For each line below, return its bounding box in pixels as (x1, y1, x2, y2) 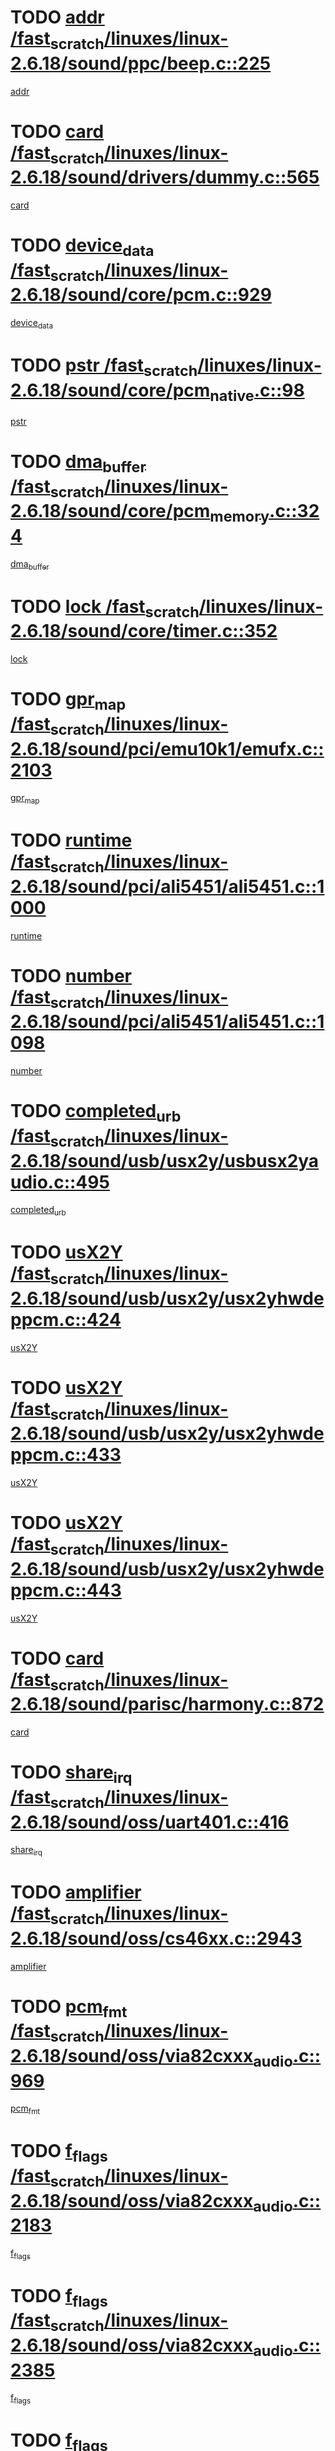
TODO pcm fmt (10, 1995, 128, 2021)
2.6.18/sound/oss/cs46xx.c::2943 (10, 1927, 303, 1950)
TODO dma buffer (10, 451, 147, 476)
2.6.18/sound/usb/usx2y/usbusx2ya (10, 1149, 320, 1172)
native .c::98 (209, 379, 305, 405)
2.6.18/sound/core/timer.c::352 (10, 620, 278, 643)
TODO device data (10, 234, 155, 260)
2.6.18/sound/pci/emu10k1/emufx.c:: (10, 737, 325, 760)
